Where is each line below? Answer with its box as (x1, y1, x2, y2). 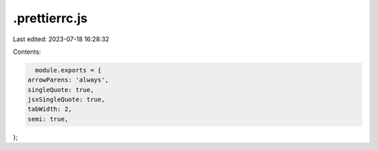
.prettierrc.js (13, 10, 88, 26)
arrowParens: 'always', (27, 76, 110, 84)
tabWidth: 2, (27, 105, 73, 113)
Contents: (13, 47, 41, 56)
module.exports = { (35, 66, 102, 74)
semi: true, (27, 115, 69, 123)
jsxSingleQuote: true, (27, 96, 105, 104)
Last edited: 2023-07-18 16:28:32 (13, 35, 110, 43)
